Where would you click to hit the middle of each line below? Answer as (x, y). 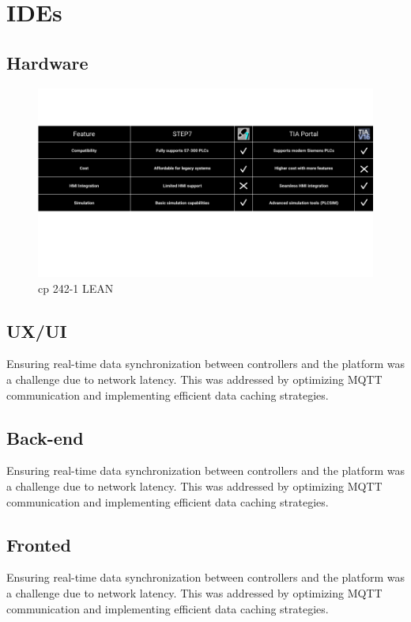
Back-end (45, 437)
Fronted (39, 544)
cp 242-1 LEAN (76, 288)
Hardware (47, 62)
